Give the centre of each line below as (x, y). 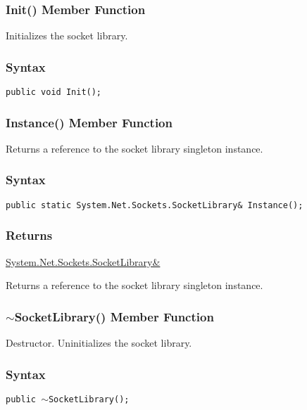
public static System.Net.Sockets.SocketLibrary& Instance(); (155, 205)
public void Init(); (54, 92)
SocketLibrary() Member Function (114, 316)
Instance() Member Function (89, 122)
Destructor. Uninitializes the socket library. (99, 342)
